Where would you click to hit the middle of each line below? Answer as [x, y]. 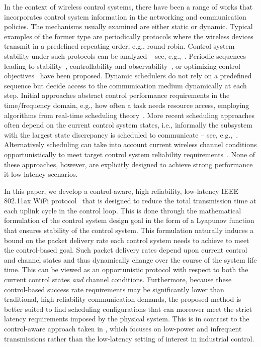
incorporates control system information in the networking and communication [125, 16]
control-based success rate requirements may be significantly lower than [114, 289]
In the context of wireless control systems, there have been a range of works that [128, 7]
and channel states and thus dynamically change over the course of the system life [130, 259]
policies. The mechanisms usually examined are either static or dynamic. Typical [128, 26]
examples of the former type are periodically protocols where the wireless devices [129, 36]
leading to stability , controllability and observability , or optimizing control [122, 66]
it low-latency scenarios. [41, 174]
